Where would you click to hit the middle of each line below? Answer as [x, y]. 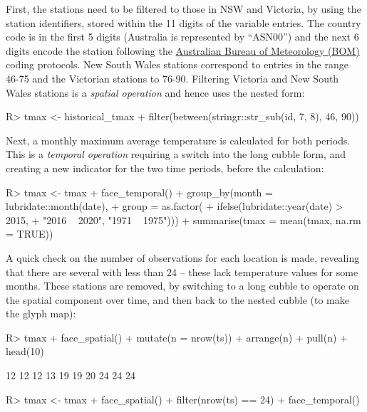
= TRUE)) [30, 234]
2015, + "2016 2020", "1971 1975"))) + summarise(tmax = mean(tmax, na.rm [183, 220]
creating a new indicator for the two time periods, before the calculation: [165, 168]
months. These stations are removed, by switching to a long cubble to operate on [182, 286]
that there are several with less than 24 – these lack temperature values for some [182, 271]
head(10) [25, 351]
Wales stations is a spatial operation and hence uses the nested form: [155, 92]
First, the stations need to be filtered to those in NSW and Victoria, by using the [183, 9]
